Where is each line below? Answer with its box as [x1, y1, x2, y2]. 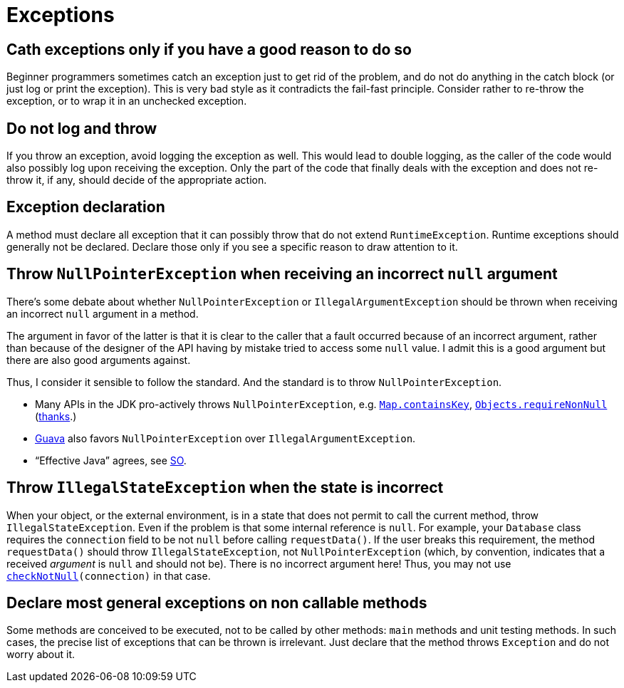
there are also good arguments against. [6, 353, 191, 366]
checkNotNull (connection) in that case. [6, 569, 211, 582]
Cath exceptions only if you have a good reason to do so [6, 40, 412, 58]
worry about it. [6, 648, 76, 661]
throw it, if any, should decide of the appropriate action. [6, 174, 267, 187]
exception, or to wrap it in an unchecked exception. [6, 95, 247, 108]
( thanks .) [35, 410, 77, 422]
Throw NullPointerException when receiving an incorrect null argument [6, 265, 558, 283]
